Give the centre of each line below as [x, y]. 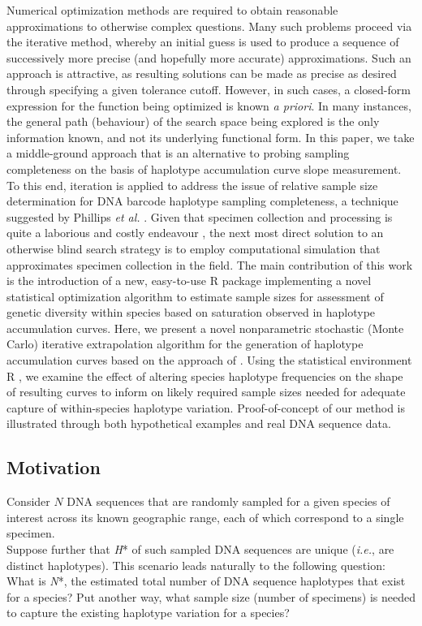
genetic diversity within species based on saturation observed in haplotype [191, 312]
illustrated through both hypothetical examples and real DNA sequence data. [199, 423]
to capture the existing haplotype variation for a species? [148, 613]
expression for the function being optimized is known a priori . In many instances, [209, 105]
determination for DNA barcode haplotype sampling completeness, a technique [202, 201]
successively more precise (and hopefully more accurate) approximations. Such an [209, 57]
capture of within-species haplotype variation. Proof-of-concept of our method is [206, 407]
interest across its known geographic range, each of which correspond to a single [205, 517]
